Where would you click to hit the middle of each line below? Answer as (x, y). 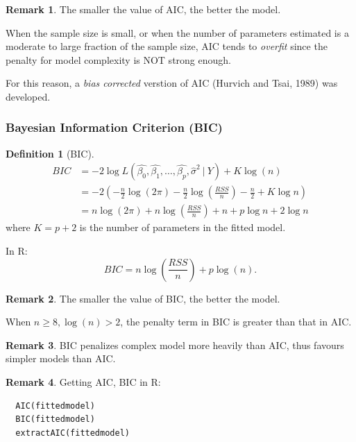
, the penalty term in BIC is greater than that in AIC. (236, 322)
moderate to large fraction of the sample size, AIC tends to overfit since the (167, 46)
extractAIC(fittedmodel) (73, 433)
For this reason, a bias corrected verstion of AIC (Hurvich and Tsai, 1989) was (172, 83)
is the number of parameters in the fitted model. (183, 227)
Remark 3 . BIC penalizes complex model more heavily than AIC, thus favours (175, 345)
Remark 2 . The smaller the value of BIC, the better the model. (143, 298)
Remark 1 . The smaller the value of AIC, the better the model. (143, 9)
